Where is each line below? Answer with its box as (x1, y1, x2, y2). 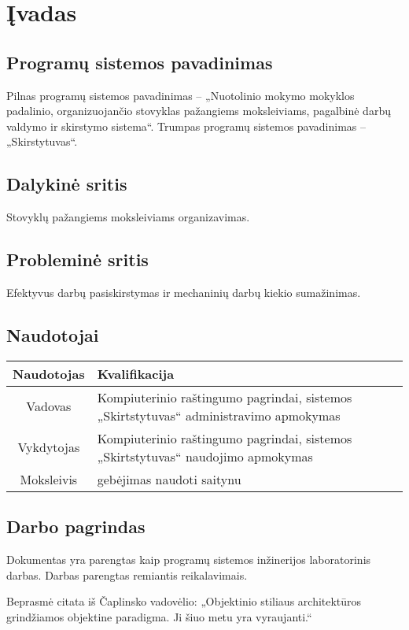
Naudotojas (13, 364, 85, 383)
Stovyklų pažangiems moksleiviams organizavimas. (6, 209, 250, 225)
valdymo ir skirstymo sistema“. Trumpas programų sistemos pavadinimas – (6, 117, 367, 134)
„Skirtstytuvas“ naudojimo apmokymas (97, 447, 313, 465)
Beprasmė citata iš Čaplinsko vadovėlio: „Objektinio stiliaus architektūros (6, 593, 362, 610)
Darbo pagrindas (6, 514, 146, 539)
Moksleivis (20, 469, 78, 488)
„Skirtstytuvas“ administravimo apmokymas (97, 406, 341, 424)
